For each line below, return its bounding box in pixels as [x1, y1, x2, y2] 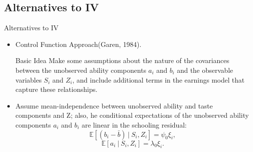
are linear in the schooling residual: [82, 119, 187, 130]
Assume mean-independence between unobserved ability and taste [15, 100, 213, 110]
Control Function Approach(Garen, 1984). [15, 39, 142, 49]
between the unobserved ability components [15, 65, 147, 75]
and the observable [177, 65, 233, 75]
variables [15, 74, 42, 85]
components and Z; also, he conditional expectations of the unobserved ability [15, 110, 249, 120]
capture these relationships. [15, 84, 98, 94]
